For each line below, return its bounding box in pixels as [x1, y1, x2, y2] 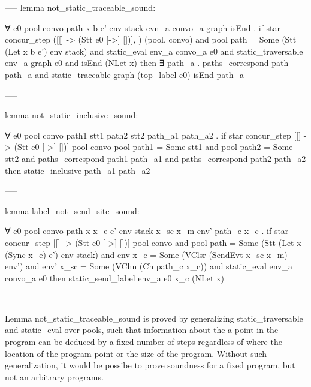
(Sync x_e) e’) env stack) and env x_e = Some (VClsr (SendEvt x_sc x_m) [5, 248, 288, 260]
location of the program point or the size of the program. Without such [5, 347, 267, 359]
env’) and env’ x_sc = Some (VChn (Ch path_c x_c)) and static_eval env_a [5, 260, 293, 272]
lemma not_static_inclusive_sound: [5, 109, 138, 121]
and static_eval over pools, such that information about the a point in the [5, 323, 279, 336]
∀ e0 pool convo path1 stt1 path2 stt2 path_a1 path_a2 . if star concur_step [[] [5, 128, 301, 141]
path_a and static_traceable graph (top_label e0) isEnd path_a [5, 68, 244, 80]
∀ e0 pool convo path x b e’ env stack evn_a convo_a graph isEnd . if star [5, 21, 281, 34]
